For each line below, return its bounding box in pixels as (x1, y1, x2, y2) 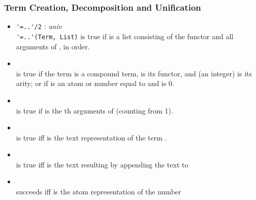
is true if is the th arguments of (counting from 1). (16, 105, 173, 116)
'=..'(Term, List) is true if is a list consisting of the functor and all (16, 31, 234, 41)
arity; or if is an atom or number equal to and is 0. (16, 78, 174, 89)
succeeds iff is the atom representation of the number (16, 186, 181, 197)
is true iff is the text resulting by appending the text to (16, 159, 188, 169)
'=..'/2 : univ (16, 21, 62, 32)
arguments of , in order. (16, 41, 90, 51)
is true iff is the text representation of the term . (16, 132, 167, 142)
